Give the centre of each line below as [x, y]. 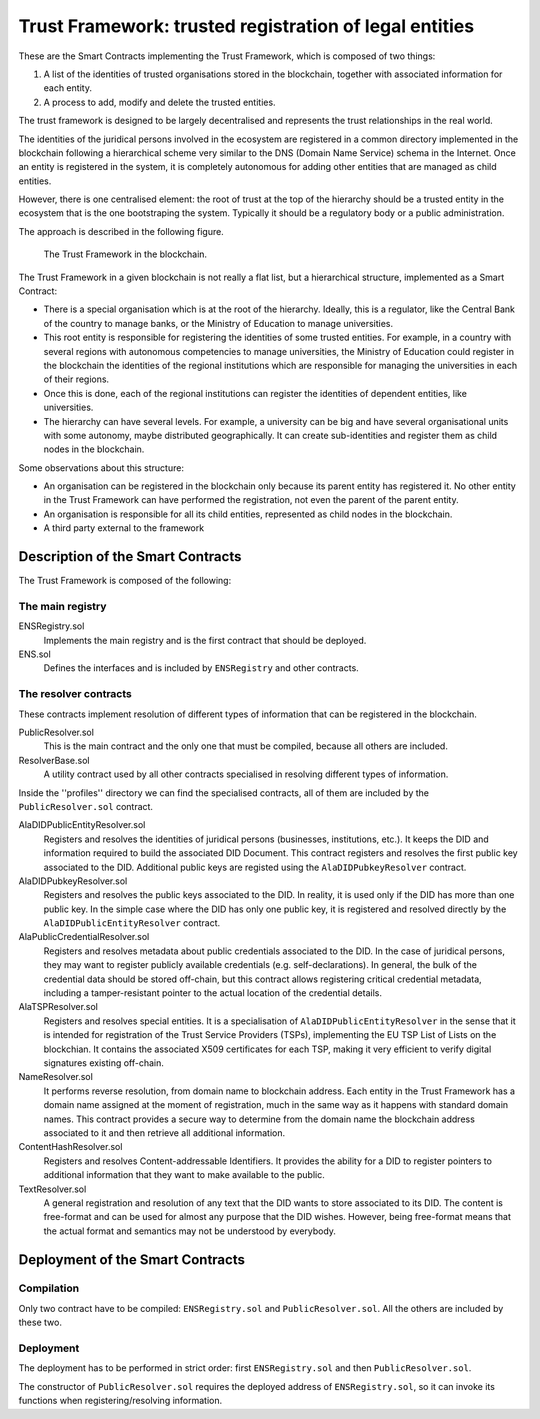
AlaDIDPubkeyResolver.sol [73, 881]
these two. [40, 1322]
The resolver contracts [75, 694]
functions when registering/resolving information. [120, 1401]
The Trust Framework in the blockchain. [125, 254]
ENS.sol [35, 654]
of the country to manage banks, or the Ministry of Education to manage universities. [218, 323]
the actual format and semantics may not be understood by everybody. [190, 1231]
